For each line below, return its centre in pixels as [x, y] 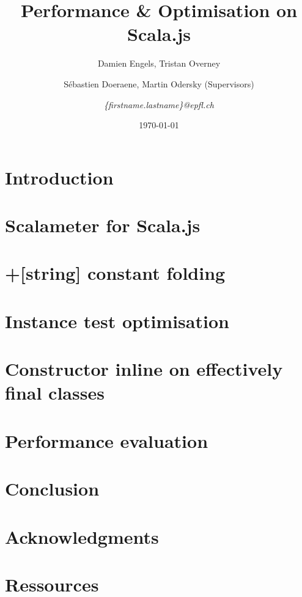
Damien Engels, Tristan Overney [159, 63]
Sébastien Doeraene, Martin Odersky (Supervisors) [159, 83]
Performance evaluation [107, 440]
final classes [55, 393]
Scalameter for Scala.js [103, 225]
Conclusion [52, 489]
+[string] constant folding [115, 273]
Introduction [59, 177]
